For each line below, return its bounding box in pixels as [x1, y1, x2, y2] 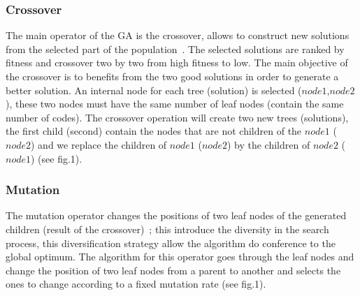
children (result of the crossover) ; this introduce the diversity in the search [6, 221, 329, 236]
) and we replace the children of [31, 137, 167, 151]
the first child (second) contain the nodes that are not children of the [6, 124, 302, 138]
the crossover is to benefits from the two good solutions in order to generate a [6, 69, 339, 83]
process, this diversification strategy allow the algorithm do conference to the [6, 235, 336, 250]
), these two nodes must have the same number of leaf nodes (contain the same [6, 96, 344, 111]
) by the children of [226, 137, 310, 151]
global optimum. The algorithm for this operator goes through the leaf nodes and [6, 249, 354, 264]
